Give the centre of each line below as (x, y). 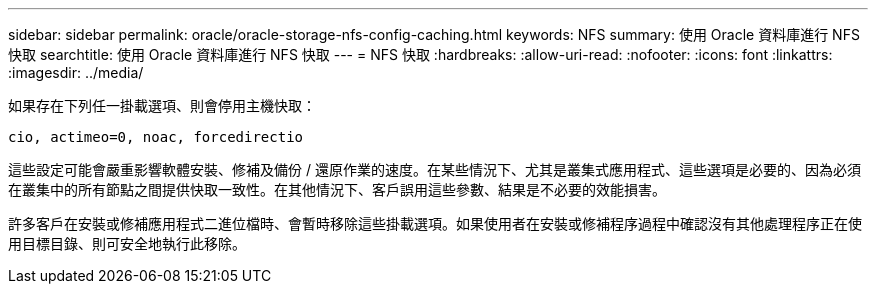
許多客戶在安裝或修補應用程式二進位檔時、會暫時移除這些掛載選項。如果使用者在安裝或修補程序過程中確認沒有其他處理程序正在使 (435, 223)
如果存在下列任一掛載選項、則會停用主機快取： (162, 105)
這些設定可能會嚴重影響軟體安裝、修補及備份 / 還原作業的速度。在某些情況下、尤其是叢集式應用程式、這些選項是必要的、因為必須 (434, 169)
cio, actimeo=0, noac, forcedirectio (156, 137)
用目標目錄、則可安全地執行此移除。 (127, 243)
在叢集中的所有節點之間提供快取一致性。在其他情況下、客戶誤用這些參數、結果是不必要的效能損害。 (337, 189)
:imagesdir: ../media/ (76, 72)
